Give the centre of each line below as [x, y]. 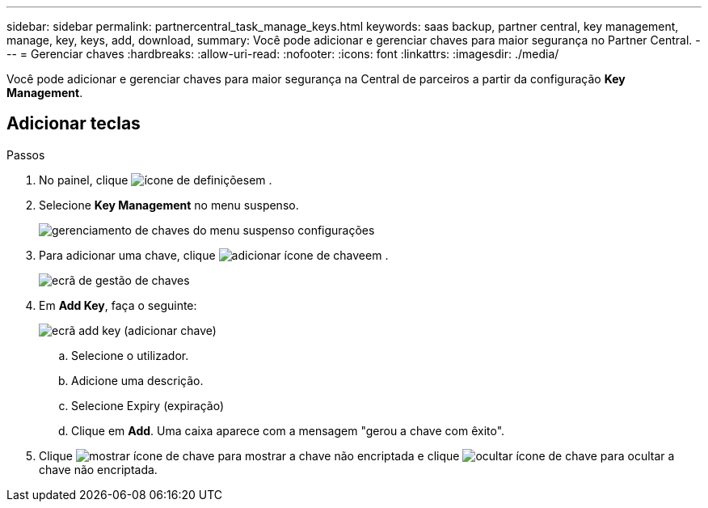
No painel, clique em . [156, 180]
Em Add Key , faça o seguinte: [118, 305]
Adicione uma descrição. [137, 380]
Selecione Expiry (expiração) [148, 405]
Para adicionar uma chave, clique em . [214, 255]
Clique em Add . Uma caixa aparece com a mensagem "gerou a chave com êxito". [288, 430]
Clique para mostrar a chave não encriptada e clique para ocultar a [357, 455]
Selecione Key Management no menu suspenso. [169, 205]
